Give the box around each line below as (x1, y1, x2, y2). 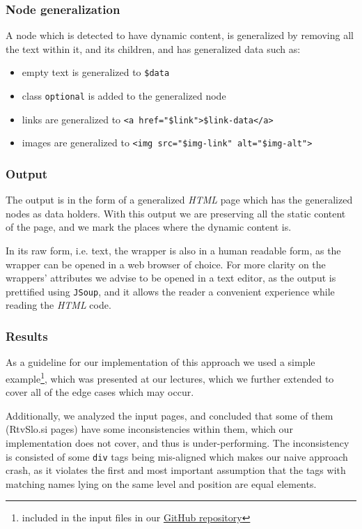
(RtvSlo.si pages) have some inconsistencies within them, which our (6, 422, 293, 436)
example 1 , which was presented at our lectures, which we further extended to (6, 369, 334, 385)
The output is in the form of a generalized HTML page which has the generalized (6, 192, 353, 207)
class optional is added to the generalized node (22, 89, 226, 103)
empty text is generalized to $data (22, 65, 170, 79)
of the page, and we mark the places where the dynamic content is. (6, 220, 292, 234)
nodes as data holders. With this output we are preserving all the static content (6, 206, 346, 220)
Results (6, 327, 48, 344)
